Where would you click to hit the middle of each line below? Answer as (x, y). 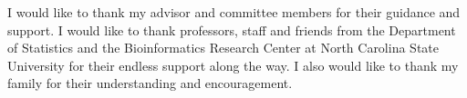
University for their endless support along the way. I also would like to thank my (233, 65)
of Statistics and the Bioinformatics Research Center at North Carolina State (223, 48)
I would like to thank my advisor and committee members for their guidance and (234, 12)
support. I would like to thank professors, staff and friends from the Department (232, 29)
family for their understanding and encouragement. (150, 83)
